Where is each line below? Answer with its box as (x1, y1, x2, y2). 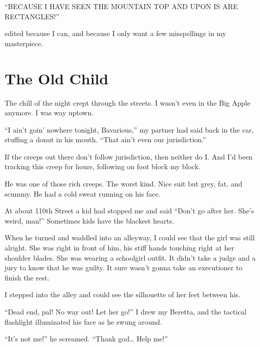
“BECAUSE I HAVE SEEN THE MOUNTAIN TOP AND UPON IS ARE (5, 1, 238, 11)
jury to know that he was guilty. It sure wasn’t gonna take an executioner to (5, 262, 243, 273)
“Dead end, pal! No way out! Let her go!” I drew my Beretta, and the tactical (5, 306, 247, 317)
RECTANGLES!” (5, 11, 59, 21)
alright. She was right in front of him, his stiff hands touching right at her (5, 242, 235, 253)
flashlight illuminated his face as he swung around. (5, 316, 162, 327)
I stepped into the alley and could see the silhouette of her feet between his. (5, 289, 241, 300)
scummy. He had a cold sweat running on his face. (5, 188, 160, 199)
